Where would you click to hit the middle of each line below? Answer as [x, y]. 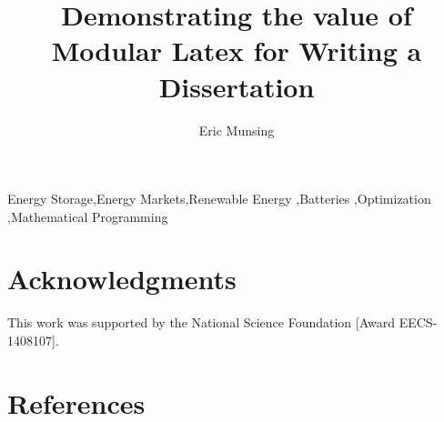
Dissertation [237, 86]
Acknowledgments [122, 279]
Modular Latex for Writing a [237, 50]
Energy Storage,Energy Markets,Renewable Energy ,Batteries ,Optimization [219, 199]
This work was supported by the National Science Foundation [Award [202, 322]
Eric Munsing [237, 130]
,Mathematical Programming [88, 216]
